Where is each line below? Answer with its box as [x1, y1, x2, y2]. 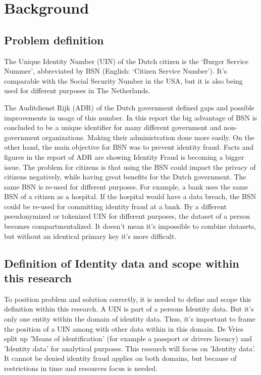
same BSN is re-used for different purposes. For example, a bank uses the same [4, 181, 248, 192]
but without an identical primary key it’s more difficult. [4, 230, 177, 241]
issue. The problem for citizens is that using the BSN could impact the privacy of [4, 161, 256, 172]
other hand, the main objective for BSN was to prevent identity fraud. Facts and [4, 142, 254, 152]
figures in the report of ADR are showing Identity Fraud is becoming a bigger [4, 151, 244, 162]
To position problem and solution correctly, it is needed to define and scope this [4, 293, 251, 304]
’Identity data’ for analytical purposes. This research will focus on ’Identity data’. [4, 343, 255, 353]
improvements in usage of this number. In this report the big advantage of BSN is [4, 112, 257, 122]
